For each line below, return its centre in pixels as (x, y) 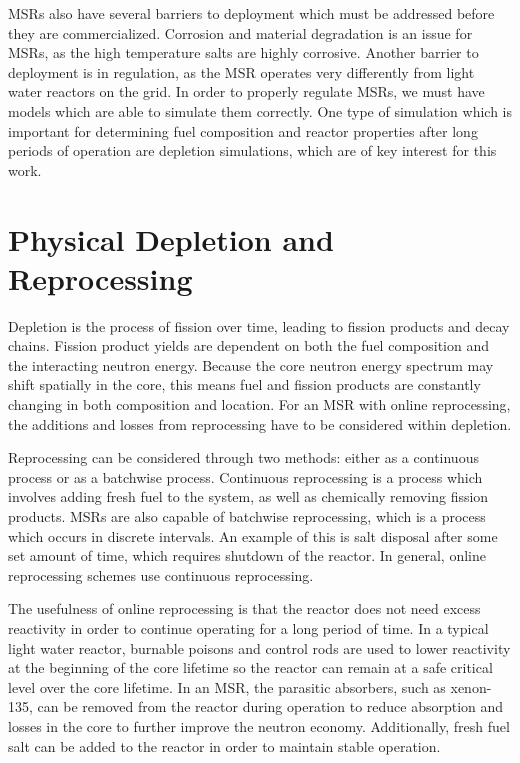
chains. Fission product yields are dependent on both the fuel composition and (248, 345)
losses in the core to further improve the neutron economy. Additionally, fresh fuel (259, 725)
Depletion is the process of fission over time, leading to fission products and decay (259, 325)
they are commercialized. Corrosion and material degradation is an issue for (240, 32)
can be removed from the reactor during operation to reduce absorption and (270, 706)
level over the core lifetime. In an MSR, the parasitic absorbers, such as (227, 686)
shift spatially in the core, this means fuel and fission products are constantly (244, 384)
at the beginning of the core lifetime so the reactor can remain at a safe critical (250, 667)
